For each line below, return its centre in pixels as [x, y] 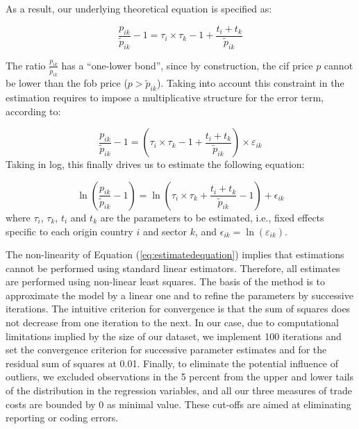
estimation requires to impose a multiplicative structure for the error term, [165, 98]
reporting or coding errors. [62, 418]
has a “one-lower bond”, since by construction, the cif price [187, 65]
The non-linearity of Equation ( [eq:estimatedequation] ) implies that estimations [175, 254]
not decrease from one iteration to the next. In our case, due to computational [172, 322]
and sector [165, 231]
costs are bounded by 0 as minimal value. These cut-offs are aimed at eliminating [178, 404]
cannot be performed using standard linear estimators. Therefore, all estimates [173, 268]
